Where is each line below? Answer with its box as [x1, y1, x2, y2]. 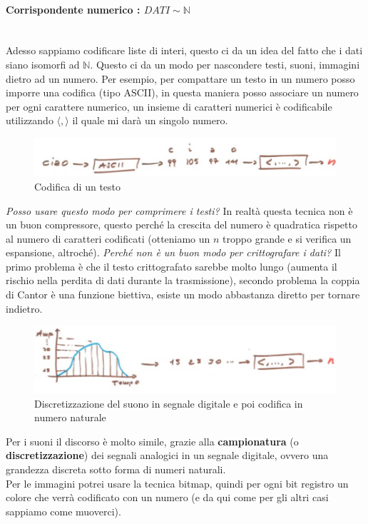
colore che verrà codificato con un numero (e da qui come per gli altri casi [6, 490, 329, 505]
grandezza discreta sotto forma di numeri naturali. [6, 461, 226, 476]
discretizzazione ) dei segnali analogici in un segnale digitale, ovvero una [6, 448, 329, 463]
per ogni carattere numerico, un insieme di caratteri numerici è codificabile [6, 99, 332, 114]
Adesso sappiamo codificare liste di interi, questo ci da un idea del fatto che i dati [6, 43, 363, 58]
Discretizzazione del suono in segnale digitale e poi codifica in [34, 395, 303, 410]
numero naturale [34, 410, 106, 425]
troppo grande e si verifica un [223, 231, 352, 246]
